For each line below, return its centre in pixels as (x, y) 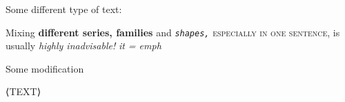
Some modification (45, 68)
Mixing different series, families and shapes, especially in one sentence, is (173, 32)
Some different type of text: (64, 9)
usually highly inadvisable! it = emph (83, 46)
